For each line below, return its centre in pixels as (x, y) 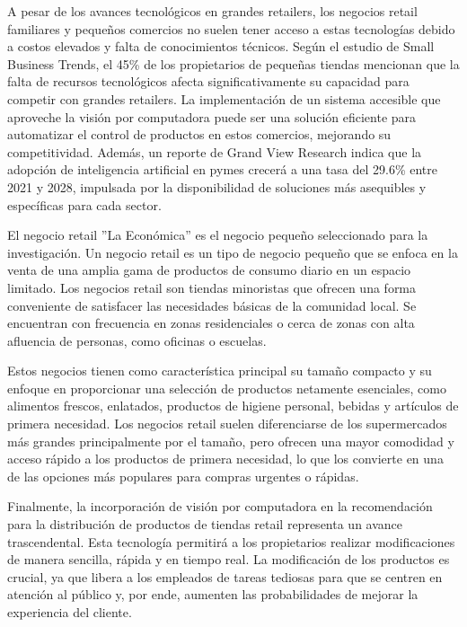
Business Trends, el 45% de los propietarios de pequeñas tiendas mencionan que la (233, 63)
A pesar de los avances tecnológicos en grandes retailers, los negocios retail (212, 11)
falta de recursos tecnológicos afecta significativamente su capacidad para (208, 81)
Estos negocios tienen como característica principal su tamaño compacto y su (220, 371)
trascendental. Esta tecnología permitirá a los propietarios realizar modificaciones (231, 541)
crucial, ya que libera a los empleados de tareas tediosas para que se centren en (225, 576)
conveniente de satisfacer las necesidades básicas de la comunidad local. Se (212, 305)
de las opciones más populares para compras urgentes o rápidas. (183, 476)
